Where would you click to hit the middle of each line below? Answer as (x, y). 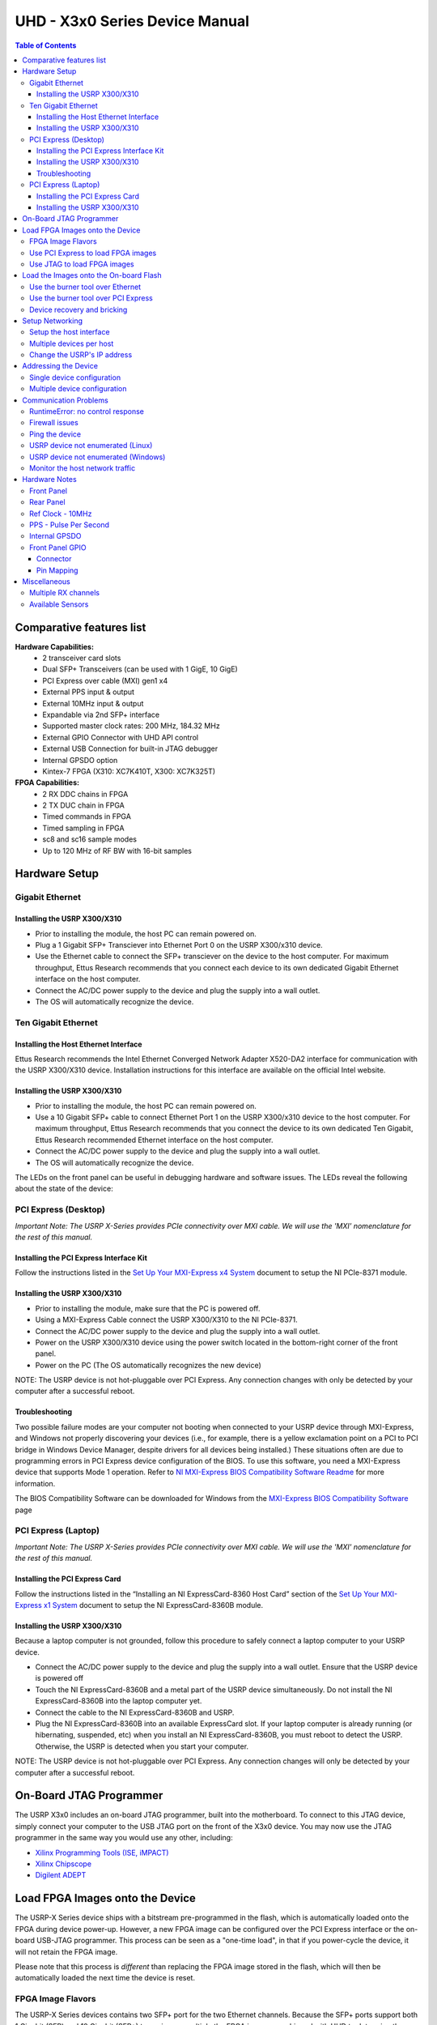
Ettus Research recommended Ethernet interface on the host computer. (154, 1140)
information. (35, 1483)
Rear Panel (47, 502)
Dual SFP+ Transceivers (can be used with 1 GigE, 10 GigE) (140, 669)
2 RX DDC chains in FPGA (85, 794)
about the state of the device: (64, 1189)
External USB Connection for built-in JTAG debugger (130, 748)
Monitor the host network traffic (83, 468)
